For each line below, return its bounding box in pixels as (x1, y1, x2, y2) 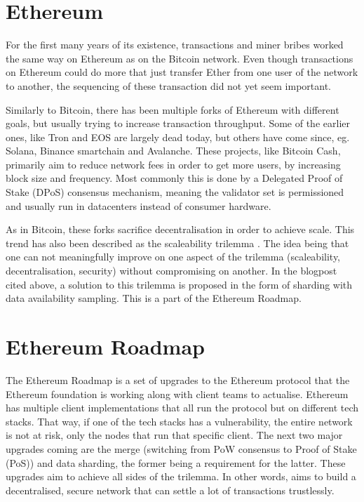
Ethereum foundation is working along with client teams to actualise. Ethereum (6, 386, 349, 401)
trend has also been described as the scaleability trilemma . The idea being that (6, 235, 349, 250)
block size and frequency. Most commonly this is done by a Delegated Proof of (6, 171, 343, 185)
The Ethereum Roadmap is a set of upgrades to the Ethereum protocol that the (6, 372, 350, 387)
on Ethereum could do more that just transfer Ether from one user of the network (6, 65, 358, 79)
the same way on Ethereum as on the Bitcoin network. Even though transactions (6, 51, 353, 65)
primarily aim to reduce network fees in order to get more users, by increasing (6, 157, 341, 171)
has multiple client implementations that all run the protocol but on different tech (6, 400, 359, 415)
